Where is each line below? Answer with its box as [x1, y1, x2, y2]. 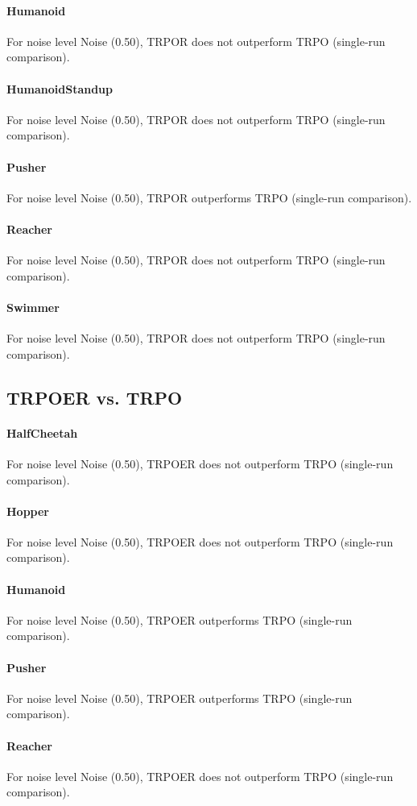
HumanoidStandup [6, 80, 114, 97]
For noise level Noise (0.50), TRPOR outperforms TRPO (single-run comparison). [6, 189, 412, 206]
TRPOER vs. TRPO [6, 384, 183, 409]
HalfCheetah [6, 424, 78, 441]
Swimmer [6, 298, 60, 315]
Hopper [6, 502, 50, 519]
